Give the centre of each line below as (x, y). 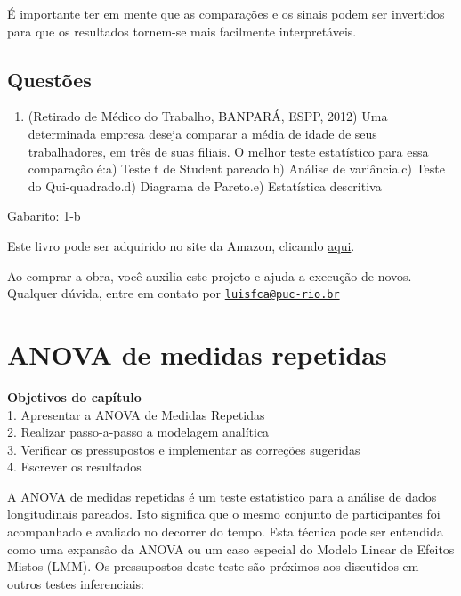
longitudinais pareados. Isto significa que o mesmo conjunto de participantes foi (224, 514)
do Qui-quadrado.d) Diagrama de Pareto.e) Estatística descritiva (205, 185)
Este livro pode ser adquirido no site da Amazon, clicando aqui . (181, 245)
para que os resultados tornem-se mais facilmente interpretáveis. (182, 31)
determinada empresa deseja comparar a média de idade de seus (202, 133)
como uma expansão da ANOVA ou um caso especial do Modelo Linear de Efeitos (231, 548)
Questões (49, 79)
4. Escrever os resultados (74, 467)
